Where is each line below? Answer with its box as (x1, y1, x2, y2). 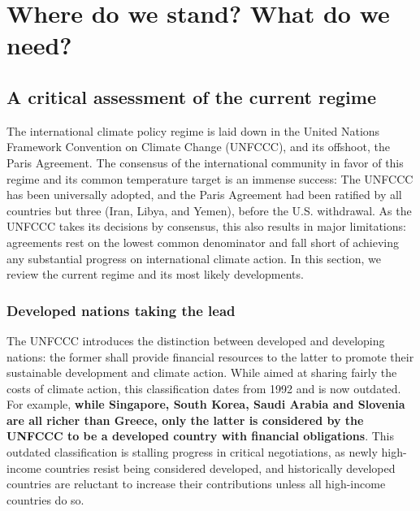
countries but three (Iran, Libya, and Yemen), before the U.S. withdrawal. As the (6, 201, 412, 219)
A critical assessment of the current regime (6, 84, 376, 109)
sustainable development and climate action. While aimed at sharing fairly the (6, 364, 397, 381)
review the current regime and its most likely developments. (6, 266, 304, 283)
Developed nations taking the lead (6, 300, 236, 320)
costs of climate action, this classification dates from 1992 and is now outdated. (6, 379, 401, 396)
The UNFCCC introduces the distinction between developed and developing (6, 331, 385, 349)
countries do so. (6, 491, 84, 508)
